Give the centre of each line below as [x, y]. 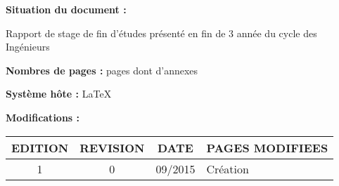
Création [228, 168]
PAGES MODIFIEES [267, 147]
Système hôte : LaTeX [59, 94]
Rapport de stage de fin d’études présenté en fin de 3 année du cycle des [161, 33]
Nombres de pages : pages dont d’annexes [102, 70]
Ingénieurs [28, 47]
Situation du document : [66, 9]
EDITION [40, 147]
